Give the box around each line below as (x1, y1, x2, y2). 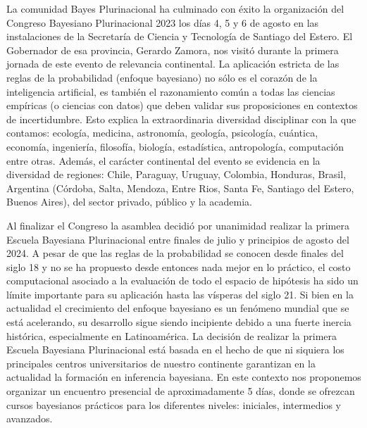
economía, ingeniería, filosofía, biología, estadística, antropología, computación (6, 139, 344, 153)
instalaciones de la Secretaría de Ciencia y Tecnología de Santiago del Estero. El (6, 29, 353, 44)
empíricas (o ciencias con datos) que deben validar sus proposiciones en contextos (6, 98, 358, 113)
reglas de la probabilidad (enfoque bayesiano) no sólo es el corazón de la (6, 70, 318, 84)
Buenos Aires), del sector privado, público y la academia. (6, 194, 252, 209)
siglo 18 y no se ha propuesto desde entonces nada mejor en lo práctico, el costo (6, 259, 351, 274)
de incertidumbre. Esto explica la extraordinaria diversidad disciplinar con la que (6, 111, 356, 126)
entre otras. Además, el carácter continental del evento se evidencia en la (6, 153, 321, 168)
